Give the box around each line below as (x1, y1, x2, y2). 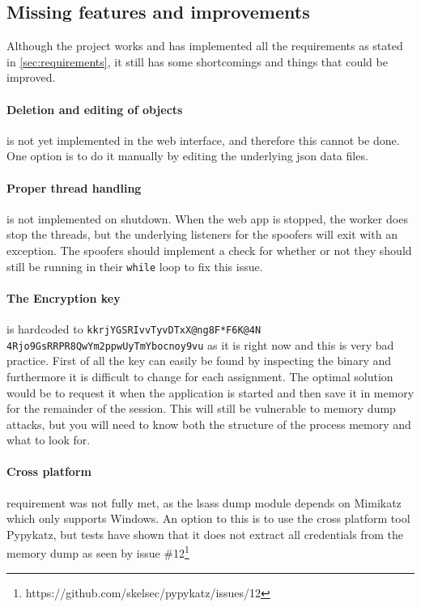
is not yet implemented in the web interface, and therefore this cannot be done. (6, 131, 400, 148)
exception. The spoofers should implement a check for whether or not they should (6, 241, 412, 258)
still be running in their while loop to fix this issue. (6, 257, 263, 274)
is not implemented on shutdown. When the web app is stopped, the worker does (6, 210, 408, 227)
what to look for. (6, 431, 91, 448)
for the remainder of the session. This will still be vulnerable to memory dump (6, 400, 396, 417)
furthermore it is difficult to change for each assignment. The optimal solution (6, 367, 393, 384)
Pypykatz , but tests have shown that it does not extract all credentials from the (6, 525, 403, 542)
